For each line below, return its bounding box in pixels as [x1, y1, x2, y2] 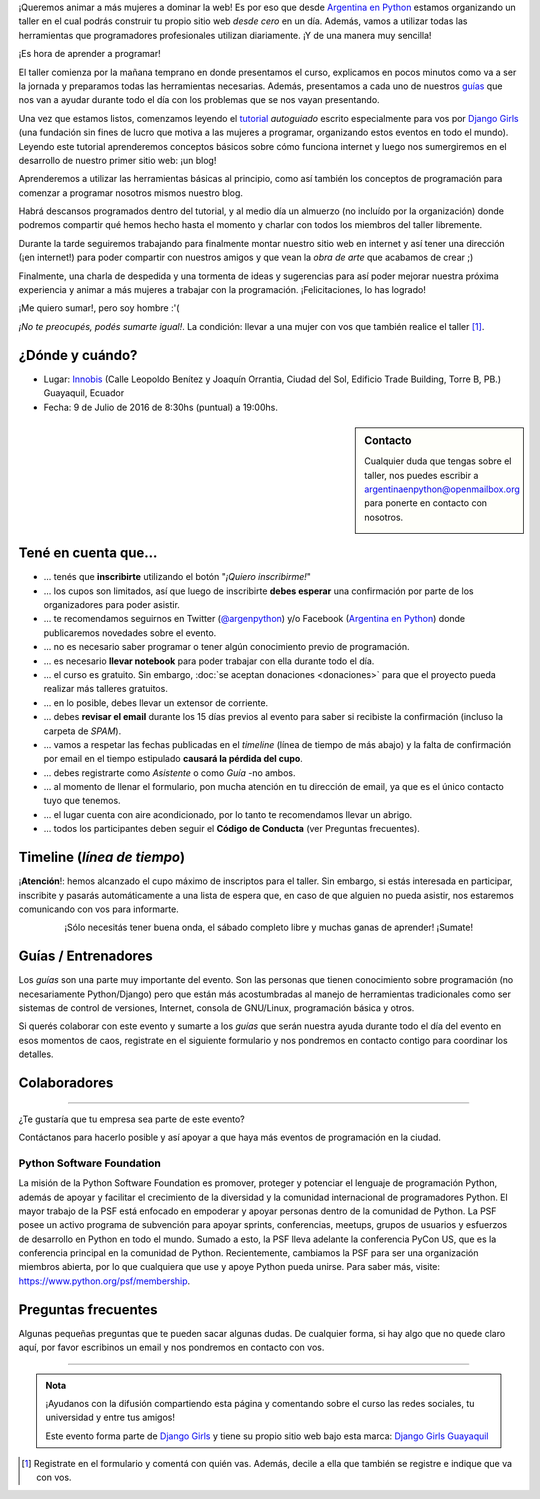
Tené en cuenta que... [18, 545, 158, 562]
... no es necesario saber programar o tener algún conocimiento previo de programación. [43, 641, 410, 653]
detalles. [18, 1048, 54, 1060]
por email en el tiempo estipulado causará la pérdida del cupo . [43, 753, 304, 765]
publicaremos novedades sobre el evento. [43, 626, 217, 639]
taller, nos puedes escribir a [364, 469, 479, 481]
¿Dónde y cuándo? [18, 346, 138, 364]
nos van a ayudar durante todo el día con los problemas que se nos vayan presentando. [18, 94, 380, 106]
